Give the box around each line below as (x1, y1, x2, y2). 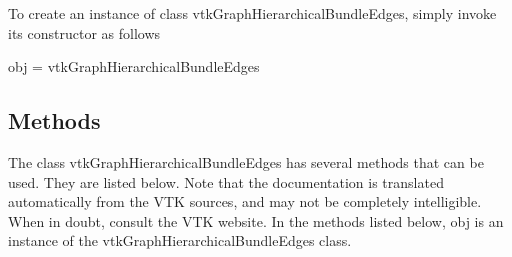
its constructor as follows (8, 22, 161, 43)
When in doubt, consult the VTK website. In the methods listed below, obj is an (8, 210, 504, 231)
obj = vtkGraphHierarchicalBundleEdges (8, 56, 260, 77)
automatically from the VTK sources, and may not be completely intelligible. (8, 191, 482, 212)
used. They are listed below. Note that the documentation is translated (8, 171, 444, 192)
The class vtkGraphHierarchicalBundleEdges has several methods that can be (8, 151, 484, 172)
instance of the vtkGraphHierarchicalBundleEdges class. (8, 230, 352, 251)
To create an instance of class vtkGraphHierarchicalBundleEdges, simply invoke (8, 3, 497, 23)
